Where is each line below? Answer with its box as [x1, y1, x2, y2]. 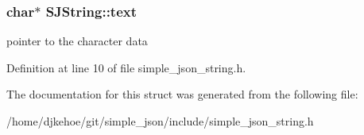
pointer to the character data [6, 33, 148, 49]
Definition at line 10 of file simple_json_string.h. [6, 59, 246, 75]
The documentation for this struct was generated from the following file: [6, 86, 358, 102]
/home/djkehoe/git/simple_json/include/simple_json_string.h [6, 113, 314, 129]
